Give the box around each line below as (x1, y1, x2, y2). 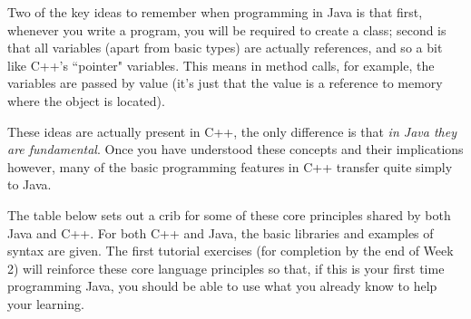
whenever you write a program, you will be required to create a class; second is (7, 20, 446, 39)
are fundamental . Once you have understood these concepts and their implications (7, 140, 464, 159)
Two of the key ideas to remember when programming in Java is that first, (7, 3, 423, 21)
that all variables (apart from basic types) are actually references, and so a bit (7, 38, 443, 57)
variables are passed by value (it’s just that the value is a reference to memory (7, 73, 443, 92)
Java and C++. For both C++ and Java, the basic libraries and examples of (7, 223, 434, 242)
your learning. (7, 294, 84, 313)
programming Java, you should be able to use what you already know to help (7, 276, 437, 295)
